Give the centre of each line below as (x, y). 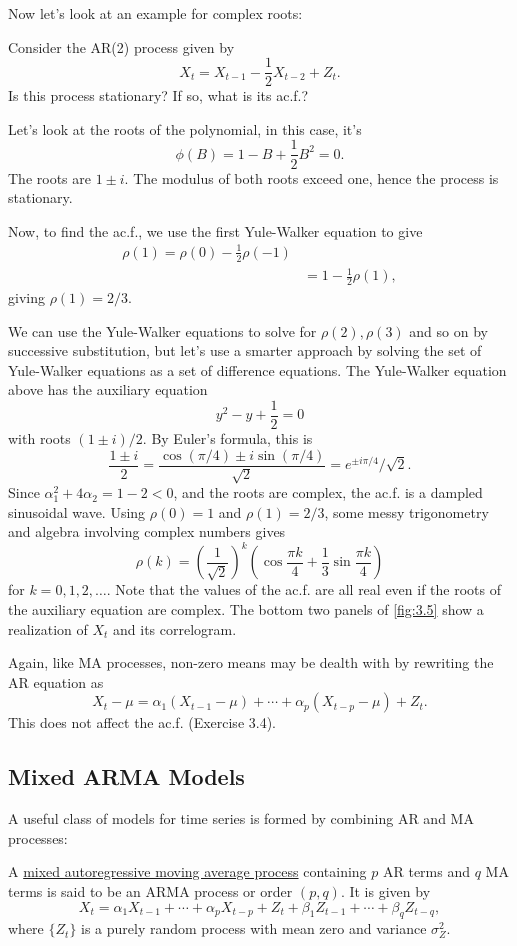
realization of (48, 628)
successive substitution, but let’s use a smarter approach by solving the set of (245, 350)
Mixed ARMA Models (126, 776)
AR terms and (426, 871)
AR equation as (56, 681)
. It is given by (385, 890)
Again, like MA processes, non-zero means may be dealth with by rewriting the (251, 662)
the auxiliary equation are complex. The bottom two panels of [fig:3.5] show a (246, 608)
